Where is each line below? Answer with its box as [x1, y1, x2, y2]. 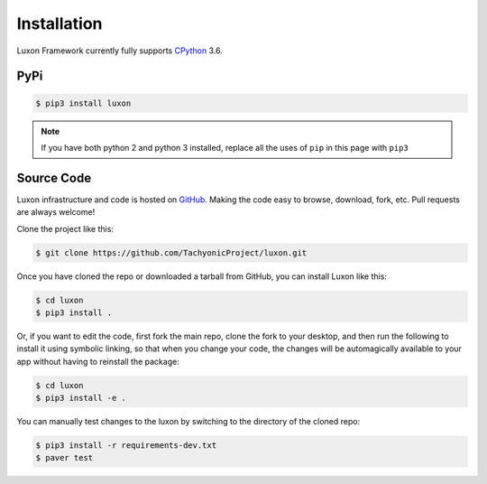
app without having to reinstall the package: [16, 356, 179, 367]
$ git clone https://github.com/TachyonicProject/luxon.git [35, 247, 308, 257]
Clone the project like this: [16, 223, 115, 234]
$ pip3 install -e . [35, 393, 126, 404]
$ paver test [35, 452, 94, 463]
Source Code [16, 170, 92, 185]
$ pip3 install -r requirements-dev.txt [35, 441, 216, 451]
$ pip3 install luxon [35, 98, 132, 108]
